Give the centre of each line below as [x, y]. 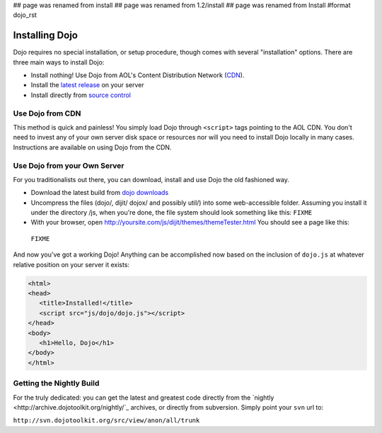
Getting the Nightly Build [56, 383]
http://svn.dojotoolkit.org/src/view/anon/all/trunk [106, 421]
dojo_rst [25, 15]
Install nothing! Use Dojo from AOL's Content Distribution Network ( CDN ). [138, 75]
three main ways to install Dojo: [59, 62]
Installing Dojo [45, 35]
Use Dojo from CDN [47, 113]
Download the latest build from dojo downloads [100, 193]
